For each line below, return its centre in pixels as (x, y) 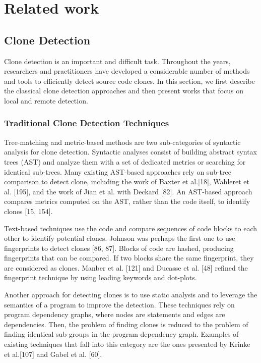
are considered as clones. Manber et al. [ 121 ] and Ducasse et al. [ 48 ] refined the (126, 267)
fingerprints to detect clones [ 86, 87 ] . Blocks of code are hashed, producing (119, 248)
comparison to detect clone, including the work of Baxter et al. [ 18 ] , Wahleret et (127, 181)
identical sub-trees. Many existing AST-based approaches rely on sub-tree (118, 171)
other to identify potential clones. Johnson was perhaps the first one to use (120, 238)
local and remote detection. (46, 100)
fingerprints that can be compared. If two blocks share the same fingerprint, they (129, 258)
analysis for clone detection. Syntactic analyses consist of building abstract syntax (130, 152)
